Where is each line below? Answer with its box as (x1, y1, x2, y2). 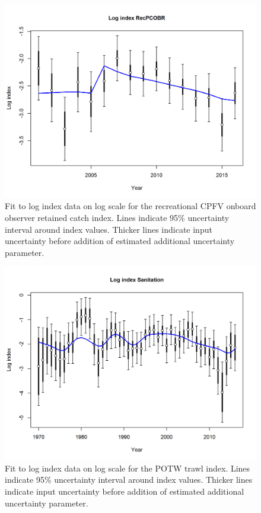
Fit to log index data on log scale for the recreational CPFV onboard (5, 200, 256, 212)
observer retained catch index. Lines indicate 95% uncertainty (5, 211, 230, 224)
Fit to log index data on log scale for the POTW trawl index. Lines (5, 461, 250, 474)
